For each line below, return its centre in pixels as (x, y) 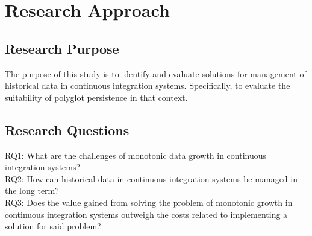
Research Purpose (62, 48)
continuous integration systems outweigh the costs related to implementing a (146, 214)
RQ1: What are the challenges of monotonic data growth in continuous (136, 155)
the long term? (32, 190)
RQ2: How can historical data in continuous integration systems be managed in (151, 178)
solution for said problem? (53, 226)
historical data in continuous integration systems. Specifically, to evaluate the (148, 85)
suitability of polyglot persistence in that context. (96, 97)
